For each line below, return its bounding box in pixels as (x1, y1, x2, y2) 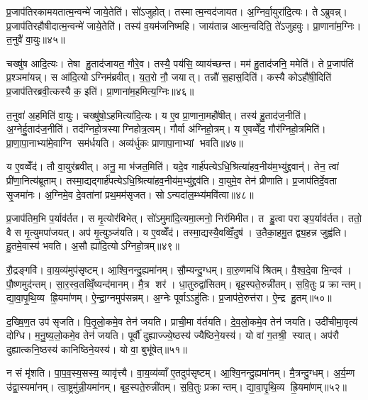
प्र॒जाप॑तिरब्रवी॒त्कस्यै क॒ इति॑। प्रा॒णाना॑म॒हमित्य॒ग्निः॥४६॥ (6, 83, 194, 98)
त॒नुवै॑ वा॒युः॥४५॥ (6, 32, 65, 47)
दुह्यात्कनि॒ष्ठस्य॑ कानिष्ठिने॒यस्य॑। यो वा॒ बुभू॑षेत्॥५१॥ (6, 341, 187, 356)
